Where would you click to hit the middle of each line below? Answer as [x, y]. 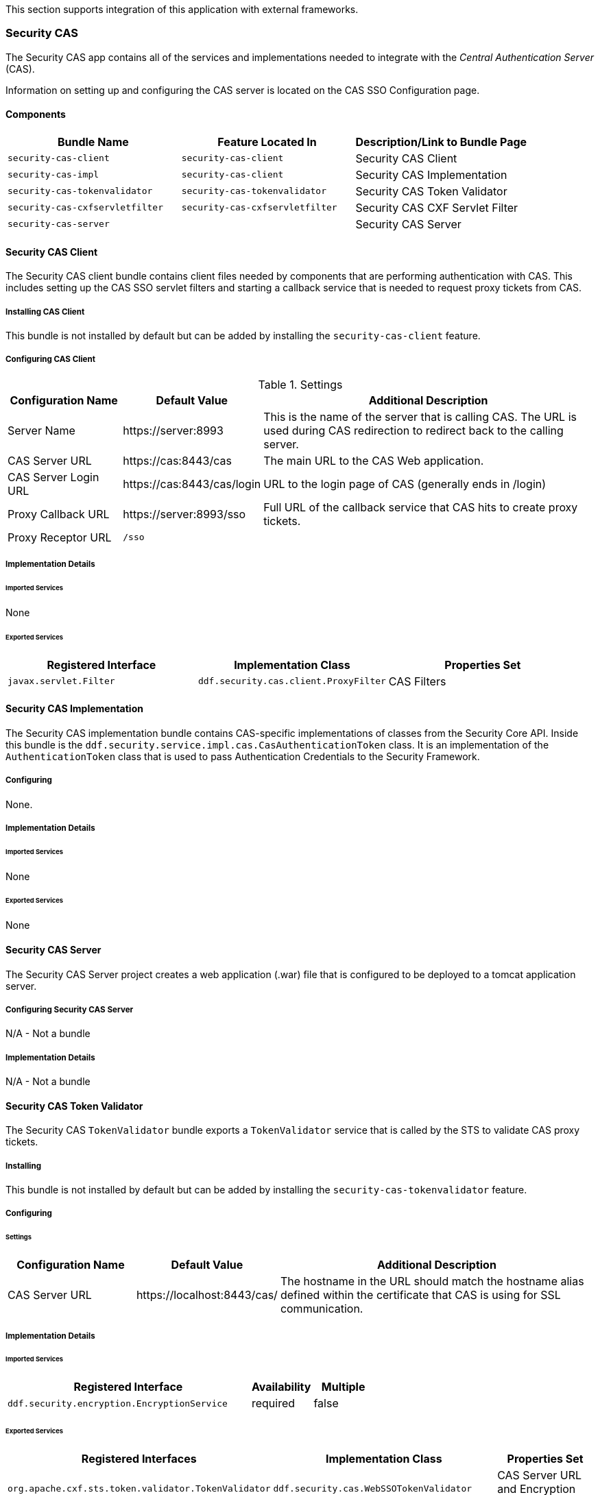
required [273, 1403]
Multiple [343, 1387]
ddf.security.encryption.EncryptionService [118, 1403]
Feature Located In [267, 142]
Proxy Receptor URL [60, 537]
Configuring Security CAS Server [70, 1009]
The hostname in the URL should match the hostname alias [432, 1281]
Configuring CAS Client [50, 360]
